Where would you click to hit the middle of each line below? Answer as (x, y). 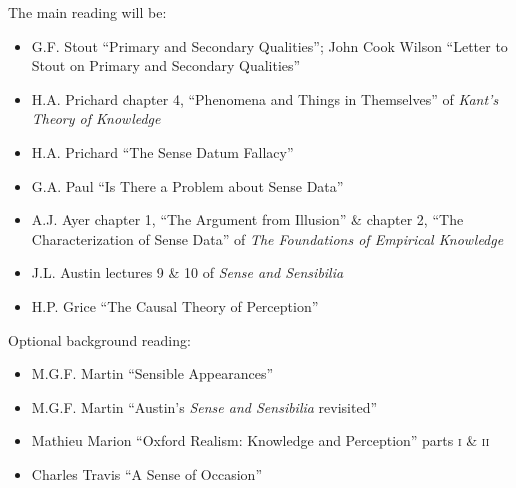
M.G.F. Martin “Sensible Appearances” (152, 373)
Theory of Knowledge (96, 118)
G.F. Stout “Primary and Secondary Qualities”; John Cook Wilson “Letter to (269, 45)
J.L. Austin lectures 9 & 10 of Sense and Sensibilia (187, 272)
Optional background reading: (99, 339)
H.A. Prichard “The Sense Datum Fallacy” (162, 151)
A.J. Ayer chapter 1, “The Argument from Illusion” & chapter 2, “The (247, 219)
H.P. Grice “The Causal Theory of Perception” (175, 305)
